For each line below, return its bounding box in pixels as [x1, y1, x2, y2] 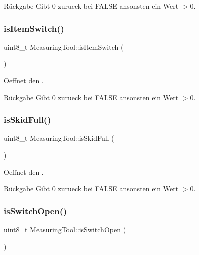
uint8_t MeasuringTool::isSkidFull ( [4, 133, 114, 143]
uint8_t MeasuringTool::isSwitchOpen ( [4, 224, 126, 234]
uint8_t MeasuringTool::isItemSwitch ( [4, 41, 124, 52]
